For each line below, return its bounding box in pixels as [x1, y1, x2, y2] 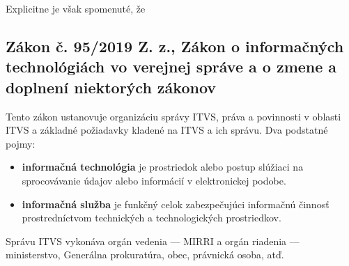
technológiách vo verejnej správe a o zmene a [6, 56, 337, 77]
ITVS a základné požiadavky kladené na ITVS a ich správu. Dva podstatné [6, 123, 328, 137]
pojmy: [6, 136, 36, 150]
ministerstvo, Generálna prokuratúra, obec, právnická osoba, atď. [6, 247, 284, 262]
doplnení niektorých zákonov [6, 76, 217, 97]
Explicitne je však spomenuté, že [6, 1, 146, 15]
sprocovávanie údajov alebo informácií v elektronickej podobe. [22, 173, 286, 187]
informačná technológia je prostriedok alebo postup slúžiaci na [22, 159, 304, 174]
